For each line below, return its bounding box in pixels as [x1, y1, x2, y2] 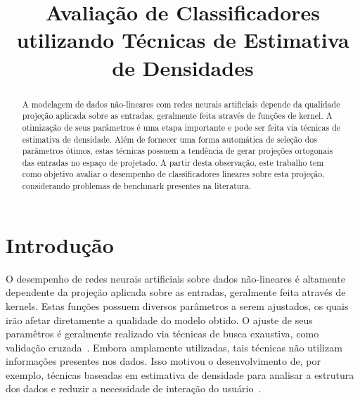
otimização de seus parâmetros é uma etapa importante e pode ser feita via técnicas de [22, 121, 341, 133]
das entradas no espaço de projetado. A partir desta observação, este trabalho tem [22, 156, 324, 168]
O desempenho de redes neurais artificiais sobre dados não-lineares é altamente [6, 271, 345, 285]
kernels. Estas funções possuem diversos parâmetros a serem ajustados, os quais [6, 298, 349, 313]
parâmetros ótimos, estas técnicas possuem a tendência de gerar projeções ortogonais [22, 145, 333, 157]
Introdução [6, 230, 114, 259]
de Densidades [112, 53, 254, 82]
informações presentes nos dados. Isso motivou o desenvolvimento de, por [6, 354, 321, 368]
